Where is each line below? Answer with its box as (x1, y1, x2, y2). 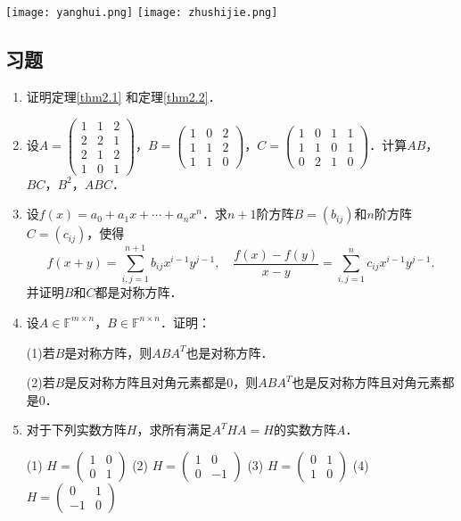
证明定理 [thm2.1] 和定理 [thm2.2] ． (26, 87, 221, 105)
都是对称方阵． (95, 283, 183, 302)
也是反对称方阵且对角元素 (292, 373, 442, 392)
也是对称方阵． (185, 343, 274, 361)
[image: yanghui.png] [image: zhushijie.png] (5, 6, 278, 19)
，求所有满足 (136, 420, 212, 439)
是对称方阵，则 (64, 343, 152, 361)
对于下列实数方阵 (26, 420, 127, 439)
